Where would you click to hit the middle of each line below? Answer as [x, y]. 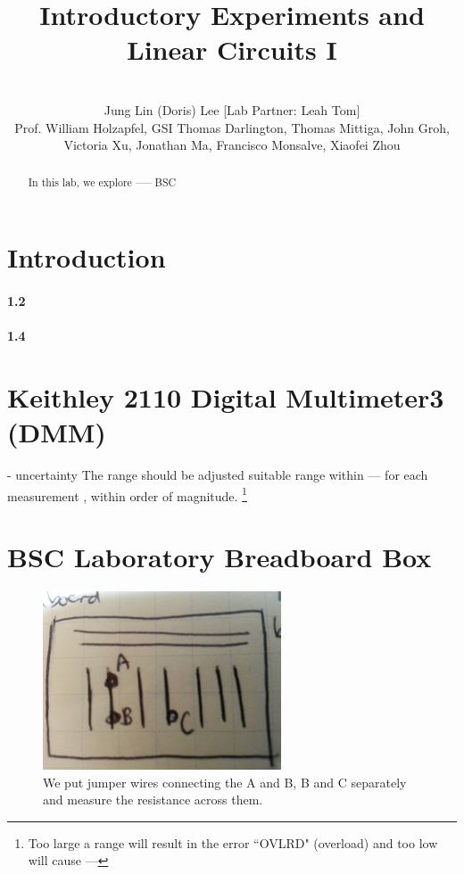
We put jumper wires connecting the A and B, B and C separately [225, 782]
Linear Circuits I [232, 49]
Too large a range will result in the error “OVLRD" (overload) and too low [233, 842]
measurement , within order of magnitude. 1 [127, 494]
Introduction [87, 257]
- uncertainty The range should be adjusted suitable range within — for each [218, 475]
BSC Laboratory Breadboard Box [220, 557]
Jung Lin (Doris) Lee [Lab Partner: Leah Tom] [232, 109]
